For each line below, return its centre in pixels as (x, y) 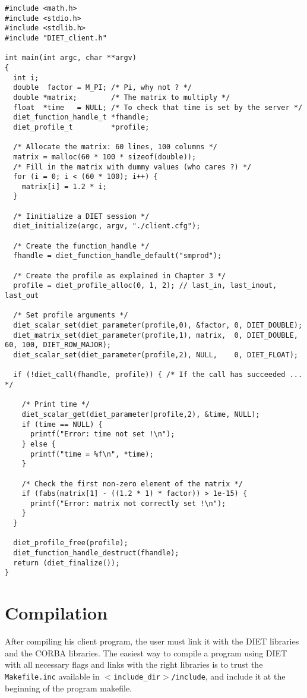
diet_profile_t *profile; (81, 127)
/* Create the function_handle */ (81, 246)
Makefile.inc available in (52, 676)
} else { (39, 444)
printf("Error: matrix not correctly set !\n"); (128, 503)
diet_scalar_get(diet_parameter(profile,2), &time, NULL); (141, 414)
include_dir (137, 677)
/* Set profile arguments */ (71, 315)
